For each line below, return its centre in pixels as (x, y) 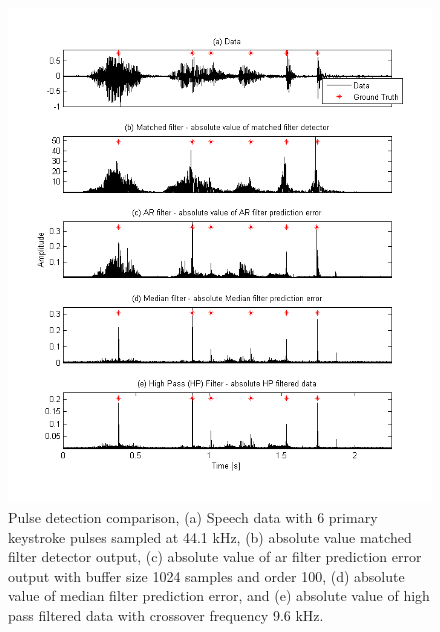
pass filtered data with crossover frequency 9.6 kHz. (166, 614)
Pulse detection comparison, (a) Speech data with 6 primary (193, 516)
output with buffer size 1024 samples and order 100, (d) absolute (206, 575)
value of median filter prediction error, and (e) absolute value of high (219, 595)
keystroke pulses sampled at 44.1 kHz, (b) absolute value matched (210, 536)
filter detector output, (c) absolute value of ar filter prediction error (215, 556)
